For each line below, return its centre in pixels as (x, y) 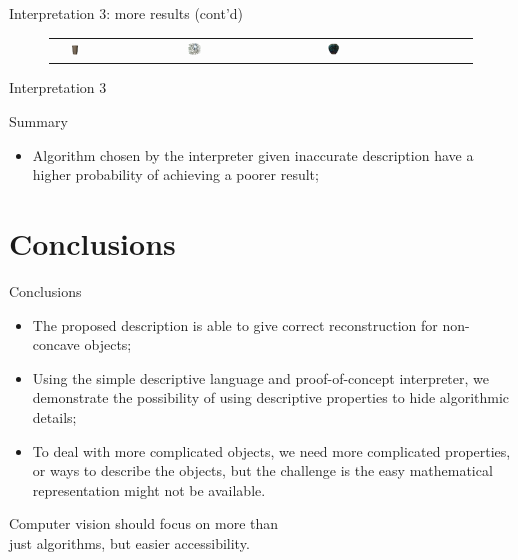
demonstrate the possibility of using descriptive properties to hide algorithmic (271, 397)
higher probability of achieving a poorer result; (175, 174)
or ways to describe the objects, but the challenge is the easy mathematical (262, 470)
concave (56, 344)
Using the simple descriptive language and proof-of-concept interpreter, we (260, 377)
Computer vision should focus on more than (144, 523)
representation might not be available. (149, 489)
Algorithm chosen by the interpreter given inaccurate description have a (253, 154)
